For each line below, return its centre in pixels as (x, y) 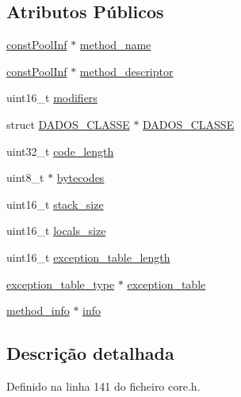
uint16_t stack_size (55, 204)
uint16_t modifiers (52, 98)
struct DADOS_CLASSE (68, 124)
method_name (115, 45)
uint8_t (25, 178)
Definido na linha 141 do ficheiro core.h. (103, 386)
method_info (38, 310)
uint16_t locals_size (56, 231)
